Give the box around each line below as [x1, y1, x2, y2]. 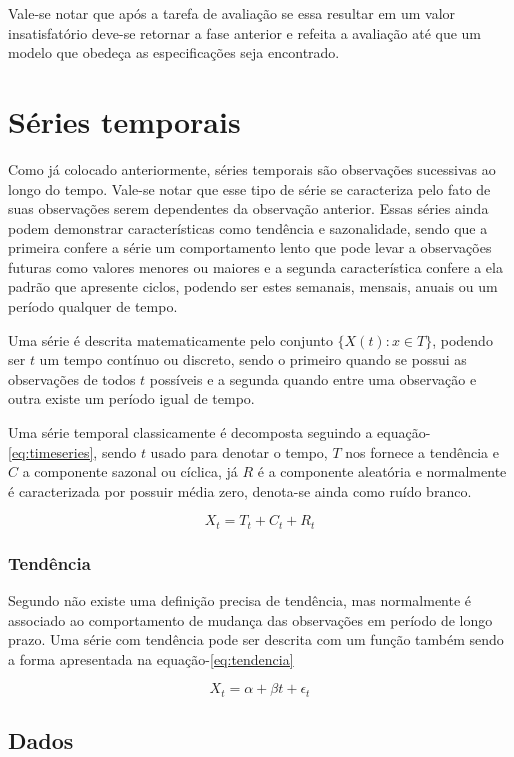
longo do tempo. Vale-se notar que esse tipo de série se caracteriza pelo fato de [8, 178, 491, 199]
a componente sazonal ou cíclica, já [22, 461, 238, 482]
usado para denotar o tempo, [150, 441, 328, 462]
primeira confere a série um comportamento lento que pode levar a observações [8, 237, 492, 258]
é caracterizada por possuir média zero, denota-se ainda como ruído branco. [8, 480, 472, 501]
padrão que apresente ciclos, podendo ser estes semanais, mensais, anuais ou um [8, 276, 498, 297]
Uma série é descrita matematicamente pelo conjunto [8, 329, 333, 350]
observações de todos [8, 368, 136, 389]
